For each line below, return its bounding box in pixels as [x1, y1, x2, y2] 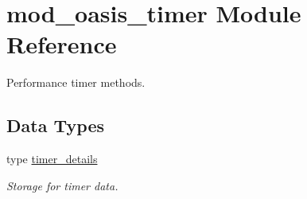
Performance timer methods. [6, 74, 146, 91]
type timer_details [6, 150, 98, 167]
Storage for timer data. [6, 177, 119, 193]
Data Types [6, 113, 104, 138]
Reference [6, 28, 117, 60]
